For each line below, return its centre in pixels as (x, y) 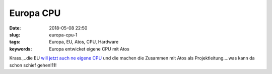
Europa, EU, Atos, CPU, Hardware (84, 42)
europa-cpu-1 (63, 34)
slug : (15, 34)
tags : (15, 42)
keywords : (21, 49)
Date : (15, 28)
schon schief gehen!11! (33, 65)
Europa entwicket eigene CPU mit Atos (89, 49)
